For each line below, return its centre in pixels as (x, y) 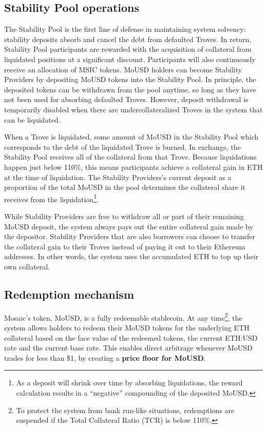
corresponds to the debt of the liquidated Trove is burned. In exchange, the (122, 147)
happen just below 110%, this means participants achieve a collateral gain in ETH (133, 167)
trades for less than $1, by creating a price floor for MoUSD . (105, 357)
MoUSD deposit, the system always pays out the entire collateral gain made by (129, 226)
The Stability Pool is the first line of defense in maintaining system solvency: (125, 29)
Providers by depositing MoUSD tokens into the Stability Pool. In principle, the (130, 79)
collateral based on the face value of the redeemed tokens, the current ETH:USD (131, 337)
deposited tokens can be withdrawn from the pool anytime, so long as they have (130, 89)
